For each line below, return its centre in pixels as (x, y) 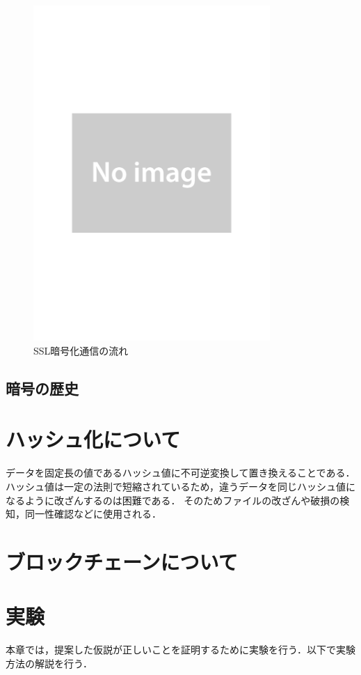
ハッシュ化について (93, 439)
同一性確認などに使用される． (93, 514)
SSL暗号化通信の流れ (81, 350)
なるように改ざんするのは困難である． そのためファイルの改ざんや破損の (173, 500)
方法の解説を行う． (49, 663)
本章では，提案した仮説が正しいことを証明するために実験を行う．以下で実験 (180, 650)
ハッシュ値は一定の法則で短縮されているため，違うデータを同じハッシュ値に (180, 486)
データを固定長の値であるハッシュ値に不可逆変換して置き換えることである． (180, 473)
